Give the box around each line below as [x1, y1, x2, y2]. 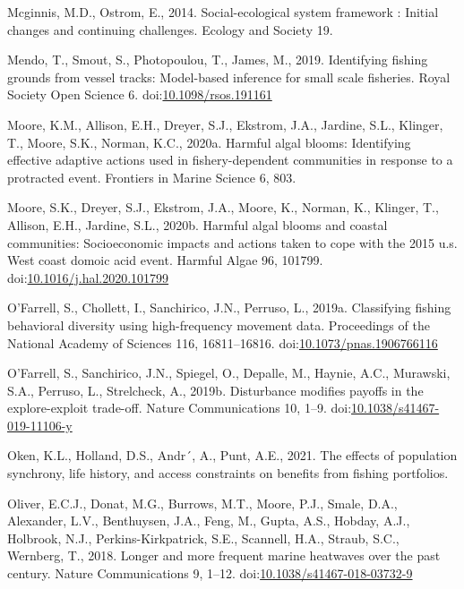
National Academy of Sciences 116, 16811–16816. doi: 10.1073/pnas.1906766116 [7, 333, 438, 352]
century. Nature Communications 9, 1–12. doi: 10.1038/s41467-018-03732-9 [7, 564, 413, 583]
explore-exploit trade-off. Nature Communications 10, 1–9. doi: [7, 398, 352, 417]
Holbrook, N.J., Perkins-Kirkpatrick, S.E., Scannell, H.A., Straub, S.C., [7, 528, 400, 547]
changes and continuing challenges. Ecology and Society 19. [7, 20, 333, 38]
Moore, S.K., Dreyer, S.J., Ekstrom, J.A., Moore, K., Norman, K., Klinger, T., [7, 198, 439, 217]
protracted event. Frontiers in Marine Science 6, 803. [7, 167, 296, 186]
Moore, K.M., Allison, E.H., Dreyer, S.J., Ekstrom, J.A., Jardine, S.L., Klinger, [7, 115, 443, 133]
